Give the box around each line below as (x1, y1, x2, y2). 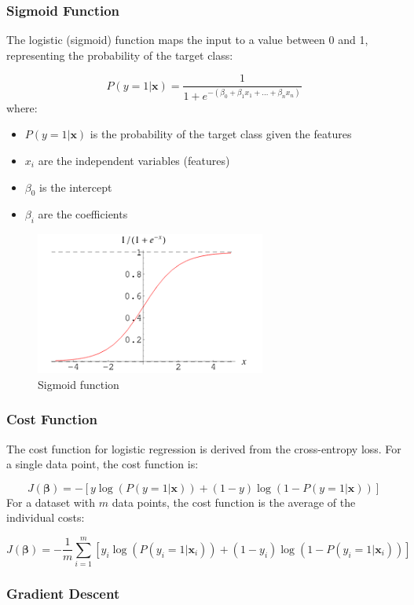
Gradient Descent (6, 584, 120, 603)
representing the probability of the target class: (6, 46, 233, 63)
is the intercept (39, 178, 112, 195)
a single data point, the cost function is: (6, 456, 199, 472)
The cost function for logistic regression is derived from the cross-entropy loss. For (6, 440, 401, 456)
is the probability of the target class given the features (90, 126, 352, 142)
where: (6, 99, 38, 115)
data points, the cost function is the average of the (112, 493, 356, 510)
